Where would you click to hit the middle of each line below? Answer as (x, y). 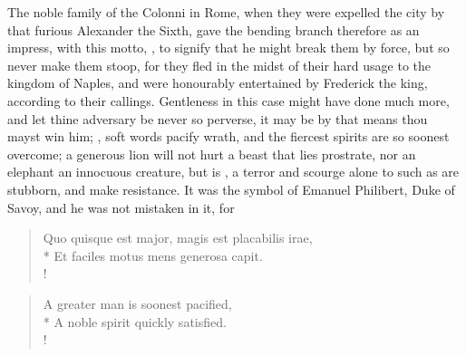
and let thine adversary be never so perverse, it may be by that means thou (218, 118)
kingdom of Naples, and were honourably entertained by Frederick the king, (218, 83)
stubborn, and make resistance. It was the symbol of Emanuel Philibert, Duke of (231, 189)
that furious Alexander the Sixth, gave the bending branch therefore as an (214, 29)
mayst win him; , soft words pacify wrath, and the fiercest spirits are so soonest (228, 136)
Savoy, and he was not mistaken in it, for (121, 207)
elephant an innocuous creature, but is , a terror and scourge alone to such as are (233, 172)
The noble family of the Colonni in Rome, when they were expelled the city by (226, 12)
